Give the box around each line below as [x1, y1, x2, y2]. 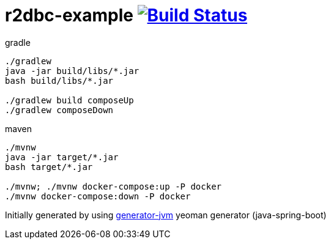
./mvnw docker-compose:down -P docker [5, 191, 191, 201]
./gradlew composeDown [5, 105, 114, 115]
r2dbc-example [5, 5, 133, 26]
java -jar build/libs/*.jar [5, 65, 139, 76]
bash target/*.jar [5, 161, 93, 172]
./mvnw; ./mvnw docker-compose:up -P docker [5, 181, 222, 191]
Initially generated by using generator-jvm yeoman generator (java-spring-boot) [5, 209, 327, 220]
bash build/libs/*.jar [5, 75, 114, 86]
